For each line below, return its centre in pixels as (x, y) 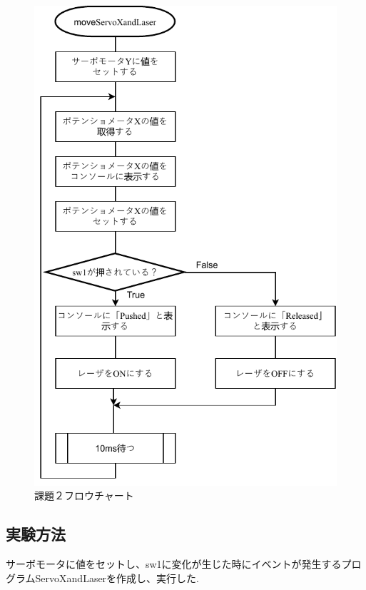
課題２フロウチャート (84, 495)
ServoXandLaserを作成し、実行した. (117, 578)
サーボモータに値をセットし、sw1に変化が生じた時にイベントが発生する (174, 564)
